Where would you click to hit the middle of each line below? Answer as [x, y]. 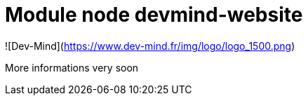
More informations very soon [72, 67]
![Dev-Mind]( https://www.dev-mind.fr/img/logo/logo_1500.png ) [150, 46]
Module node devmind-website [154, 15]
